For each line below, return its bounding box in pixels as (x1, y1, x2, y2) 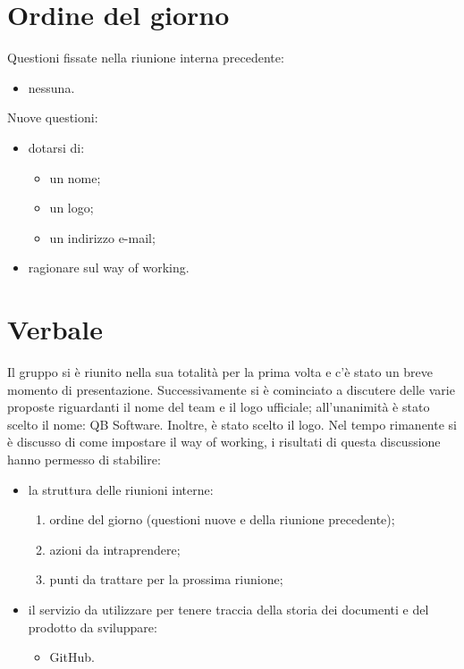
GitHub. (49, 648, 95, 666)
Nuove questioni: (7, 108, 98, 127)
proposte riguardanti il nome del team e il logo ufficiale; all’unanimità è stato (7, 397, 430, 416)
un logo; (49, 198, 94, 217)
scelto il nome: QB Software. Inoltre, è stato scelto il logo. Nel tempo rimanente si (7, 414, 457, 433)
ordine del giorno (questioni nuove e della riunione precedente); (49, 510, 395, 529)
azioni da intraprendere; (49, 539, 181, 558)
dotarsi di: (28, 138, 85, 156)
